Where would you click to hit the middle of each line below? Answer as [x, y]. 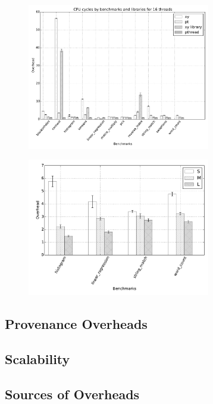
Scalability [37, 358]
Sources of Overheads [72, 394]
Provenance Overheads [76, 324]
